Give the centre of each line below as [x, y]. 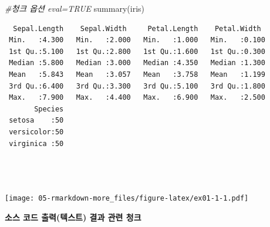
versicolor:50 [36, 132]
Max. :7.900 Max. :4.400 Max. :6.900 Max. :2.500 [137, 98]
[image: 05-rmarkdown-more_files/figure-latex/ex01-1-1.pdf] [127, 198]
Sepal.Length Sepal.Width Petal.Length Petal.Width [137, 28]
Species [49, 109]
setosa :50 [36, 121]
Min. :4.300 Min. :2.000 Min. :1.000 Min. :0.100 [137, 40]
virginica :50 [36, 143]
